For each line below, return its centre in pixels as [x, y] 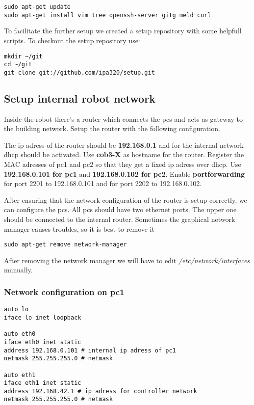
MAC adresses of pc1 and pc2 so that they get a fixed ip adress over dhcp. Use [123, 164]
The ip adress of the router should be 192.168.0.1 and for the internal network [124, 145]
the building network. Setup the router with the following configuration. [112, 128]
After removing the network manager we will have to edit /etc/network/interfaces [127, 260]
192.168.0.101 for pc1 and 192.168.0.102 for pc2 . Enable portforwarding [124, 174]
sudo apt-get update [38, 7]
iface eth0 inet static [43, 342]
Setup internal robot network [80, 98]
